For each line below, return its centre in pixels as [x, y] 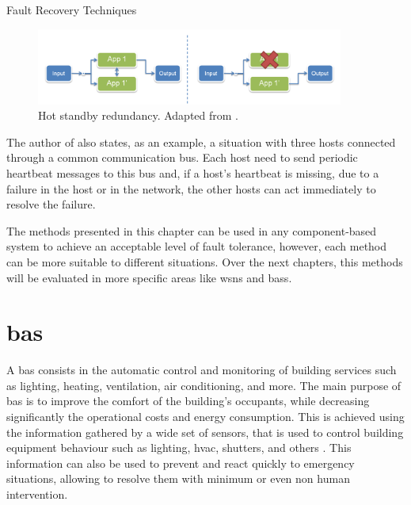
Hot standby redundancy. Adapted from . [138, 115]
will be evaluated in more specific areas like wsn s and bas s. [149, 277]
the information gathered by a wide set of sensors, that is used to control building [205, 432]
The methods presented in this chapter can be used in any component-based [192, 230]
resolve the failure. [51, 204]
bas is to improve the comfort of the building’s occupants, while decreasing [188, 401]
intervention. [37, 494]
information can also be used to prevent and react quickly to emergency [181, 463]
